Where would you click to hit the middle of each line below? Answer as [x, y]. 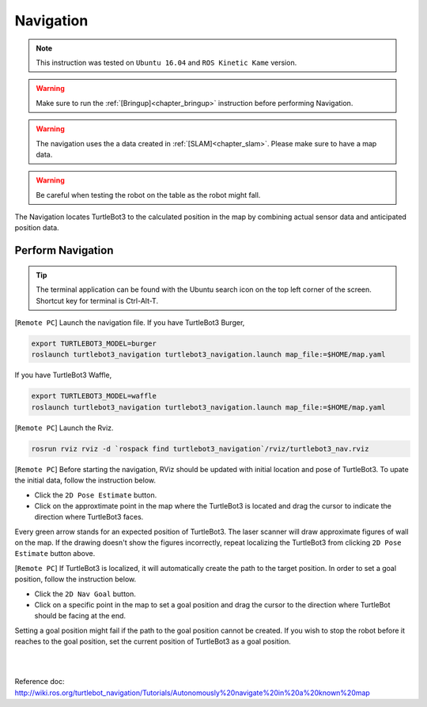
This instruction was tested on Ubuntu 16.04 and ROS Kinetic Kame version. [166, 62]
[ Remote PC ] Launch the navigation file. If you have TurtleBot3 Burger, [130, 323]
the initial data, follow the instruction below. [85, 480]
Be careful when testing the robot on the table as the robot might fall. [148, 195]
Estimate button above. [55, 554]
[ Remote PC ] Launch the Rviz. [64, 428]
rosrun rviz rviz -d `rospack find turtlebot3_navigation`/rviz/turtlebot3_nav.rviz [200, 448]
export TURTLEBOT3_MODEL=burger [94, 344]
